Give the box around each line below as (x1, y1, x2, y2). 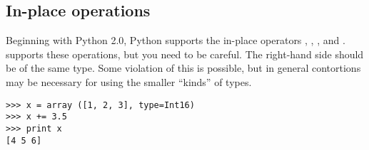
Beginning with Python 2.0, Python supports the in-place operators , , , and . (6, 33, 345, 48)
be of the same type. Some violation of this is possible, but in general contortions (6, 60, 361, 75)
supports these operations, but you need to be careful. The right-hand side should (6, 46, 364, 61)
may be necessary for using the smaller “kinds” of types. (6, 74, 252, 89)
